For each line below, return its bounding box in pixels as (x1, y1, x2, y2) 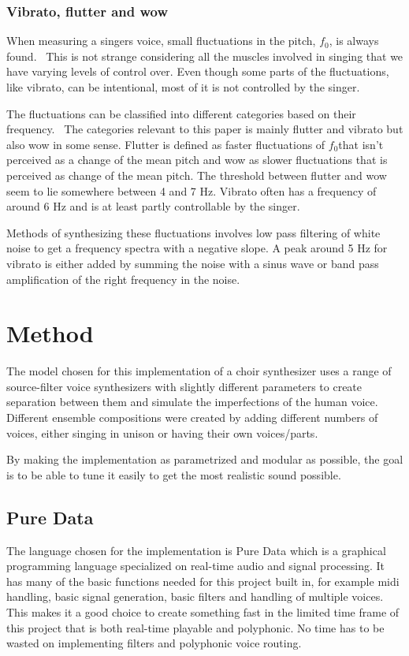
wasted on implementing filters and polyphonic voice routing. (6, 635, 302, 651)
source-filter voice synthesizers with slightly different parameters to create (6, 378, 363, 394)
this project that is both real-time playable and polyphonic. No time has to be (6, 619, 385, 635)
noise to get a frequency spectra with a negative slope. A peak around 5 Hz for (6, 240, 388, 256)
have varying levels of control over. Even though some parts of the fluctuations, (6, 63, 389, 80)
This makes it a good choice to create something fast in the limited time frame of (6, 603, 400, 620)
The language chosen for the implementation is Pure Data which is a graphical (6, 542, 386, 558)
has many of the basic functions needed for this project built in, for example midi (6, 572, 400, 589)
